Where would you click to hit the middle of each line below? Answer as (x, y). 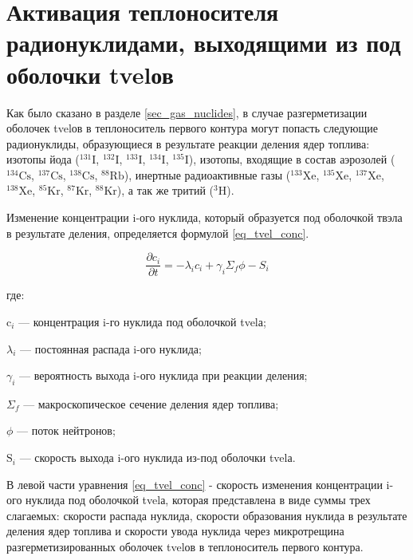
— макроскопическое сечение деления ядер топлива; (151, 403)
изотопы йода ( (43, 159)
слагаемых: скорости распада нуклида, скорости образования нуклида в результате (207, 515)
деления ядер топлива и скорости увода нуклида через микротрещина (175, 531)
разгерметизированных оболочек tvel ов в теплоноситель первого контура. (185, 547)
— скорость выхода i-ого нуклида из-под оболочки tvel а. (157, 457)
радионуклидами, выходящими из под (204, 43)
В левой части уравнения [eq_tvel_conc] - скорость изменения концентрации (195, 484)
